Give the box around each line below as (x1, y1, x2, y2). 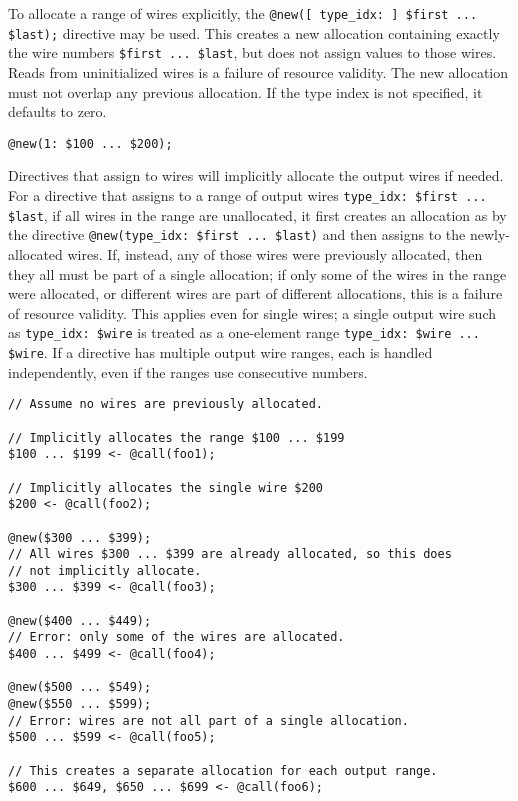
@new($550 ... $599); (8, 697, 152, 712)
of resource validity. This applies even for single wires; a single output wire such (8, 302, 496, 323)
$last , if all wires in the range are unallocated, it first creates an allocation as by (8, 204, 507, 225)
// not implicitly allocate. (8, 563, 202, 578)
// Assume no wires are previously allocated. (8, 397, 323, 412)
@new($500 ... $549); (8, 680, 152, 695)
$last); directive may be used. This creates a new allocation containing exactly (8, 22, 500, 43)
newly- (469, 224, 510, 245)
